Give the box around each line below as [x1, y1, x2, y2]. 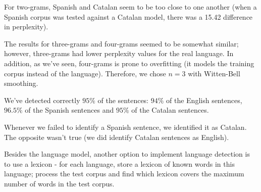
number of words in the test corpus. [4, 178, 115, 188]
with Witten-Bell [188, 68, 240, 78]
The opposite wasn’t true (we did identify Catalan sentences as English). [4, 131, 229, 142]
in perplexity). [4, 21, 48, 32]
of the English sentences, [166, 94, 242, 105]
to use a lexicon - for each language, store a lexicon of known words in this [4, 158, 235, 169]
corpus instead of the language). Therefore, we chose [4, 68, 166, 78]
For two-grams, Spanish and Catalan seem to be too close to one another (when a [4, 2, 257, 12]
